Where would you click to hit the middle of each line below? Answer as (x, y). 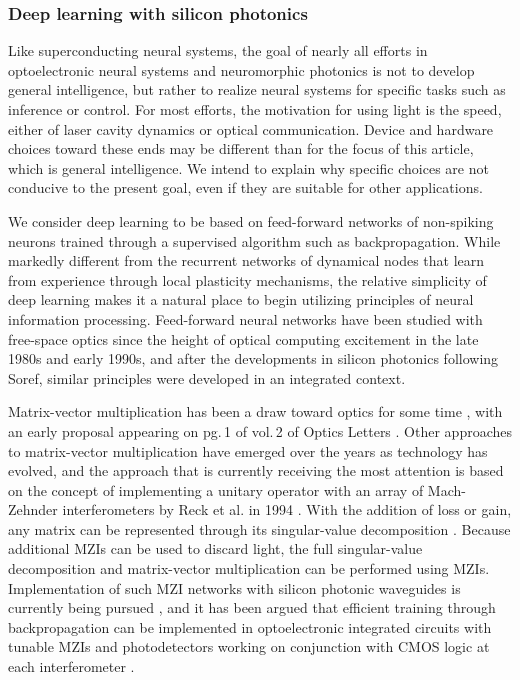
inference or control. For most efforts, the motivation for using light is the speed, (255, 109)
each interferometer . (71, 666)
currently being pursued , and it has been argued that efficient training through (252, 607)
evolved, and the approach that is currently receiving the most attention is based (256, 470)
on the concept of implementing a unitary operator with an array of (216, 489)
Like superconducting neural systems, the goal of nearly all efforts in (218, 50)
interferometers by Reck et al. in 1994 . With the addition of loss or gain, (287, 509)
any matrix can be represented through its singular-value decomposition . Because (259, 528)
